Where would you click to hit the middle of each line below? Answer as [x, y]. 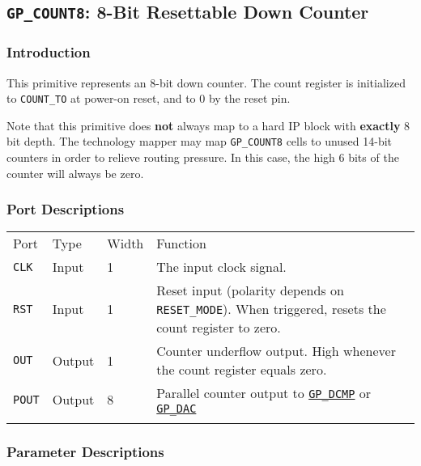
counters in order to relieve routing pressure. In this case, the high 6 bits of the [203, 157]
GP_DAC [176, 409]
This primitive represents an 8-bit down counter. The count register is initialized [206, 82]
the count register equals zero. [242, 370]
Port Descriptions [66, 209]
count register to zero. [219, 328]
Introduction [49, 52]
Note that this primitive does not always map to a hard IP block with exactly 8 [208, 125]
